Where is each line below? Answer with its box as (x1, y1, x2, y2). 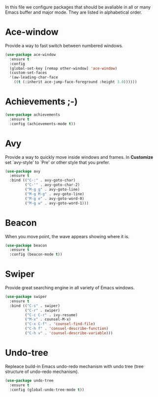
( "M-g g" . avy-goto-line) (25, 187, 80, 192)
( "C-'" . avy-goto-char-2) (25, 182, 80, 188)
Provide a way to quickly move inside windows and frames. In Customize (5, 154, 154, 160)
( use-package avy (5, 169, 41, 174)
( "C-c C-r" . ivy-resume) (25, 312, 78, 318)
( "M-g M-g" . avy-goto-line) (25, 191, 84, 197)
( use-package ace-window (5, 52, 56, 57)
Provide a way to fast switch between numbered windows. (5, 43, 124, 49)
